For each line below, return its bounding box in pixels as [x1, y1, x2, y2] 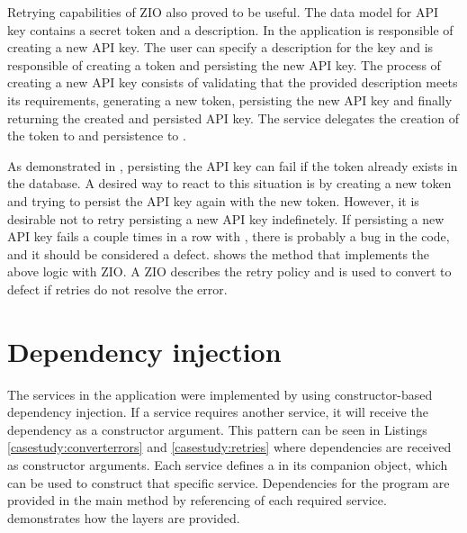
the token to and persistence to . [7, 126, 186, 145]
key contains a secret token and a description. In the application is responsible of [7, 20, 454, 39]
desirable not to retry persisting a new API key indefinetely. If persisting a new [7, 209, 445, 228]
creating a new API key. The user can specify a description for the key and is [7, 38, 434, 57]
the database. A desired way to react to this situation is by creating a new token [7, 174, 452, 193]
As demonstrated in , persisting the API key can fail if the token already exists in [7, 156, 458, 175]
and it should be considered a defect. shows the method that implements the [7, 244, 430, 263]
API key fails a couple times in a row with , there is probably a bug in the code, [7, 227, 450, 246]
